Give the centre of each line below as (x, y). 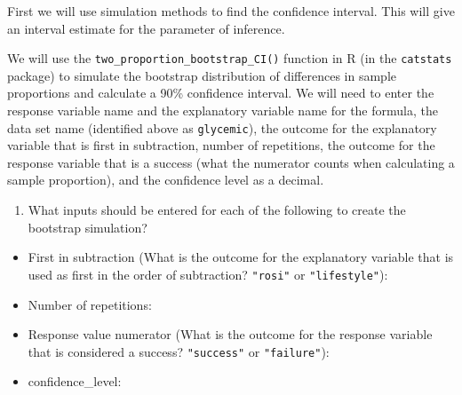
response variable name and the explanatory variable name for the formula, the (223, 111)
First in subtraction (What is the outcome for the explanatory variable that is (241, 257)
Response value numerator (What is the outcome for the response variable (230, 334)
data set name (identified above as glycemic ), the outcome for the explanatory (222, 127)
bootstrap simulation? (88, 227)
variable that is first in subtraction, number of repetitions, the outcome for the (221, 145)
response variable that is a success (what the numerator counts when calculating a (231, 162)
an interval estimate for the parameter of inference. (146, 28)
